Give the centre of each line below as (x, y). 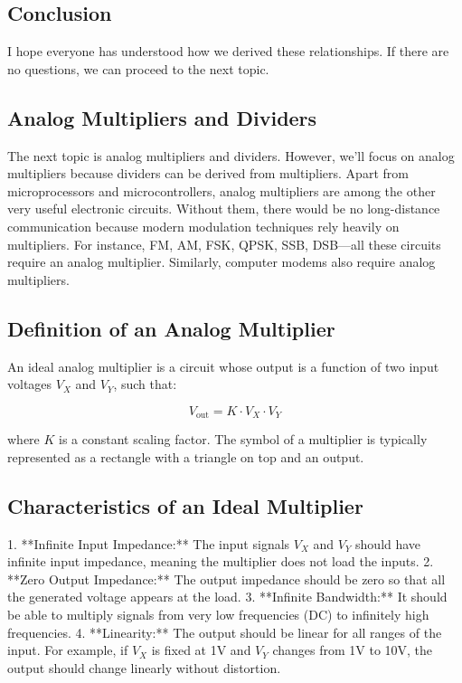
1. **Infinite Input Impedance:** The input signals (149, 543)
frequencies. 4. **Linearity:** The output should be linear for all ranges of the (225, 632)
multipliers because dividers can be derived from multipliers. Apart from (208, 173)
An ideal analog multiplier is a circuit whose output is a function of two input (223, 366)
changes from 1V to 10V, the (353, 650)
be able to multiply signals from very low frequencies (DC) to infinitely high (218, 614)
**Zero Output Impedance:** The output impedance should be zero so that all (226, 579)
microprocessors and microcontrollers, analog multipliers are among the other (222, 190)
